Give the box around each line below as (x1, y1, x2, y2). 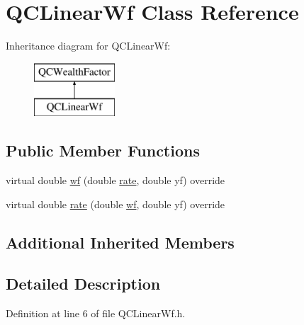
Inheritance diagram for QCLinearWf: (6, 38, 171, 53)
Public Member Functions (6, 139, 200, 161)
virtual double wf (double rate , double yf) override (6, 173, 225, 188)
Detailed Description (6, 273, 161, 295)
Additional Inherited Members (6, 231, 235, 253)
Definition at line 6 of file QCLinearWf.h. (6, 306, 186, 321)
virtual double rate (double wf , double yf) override (6, 196, 225, 211)
